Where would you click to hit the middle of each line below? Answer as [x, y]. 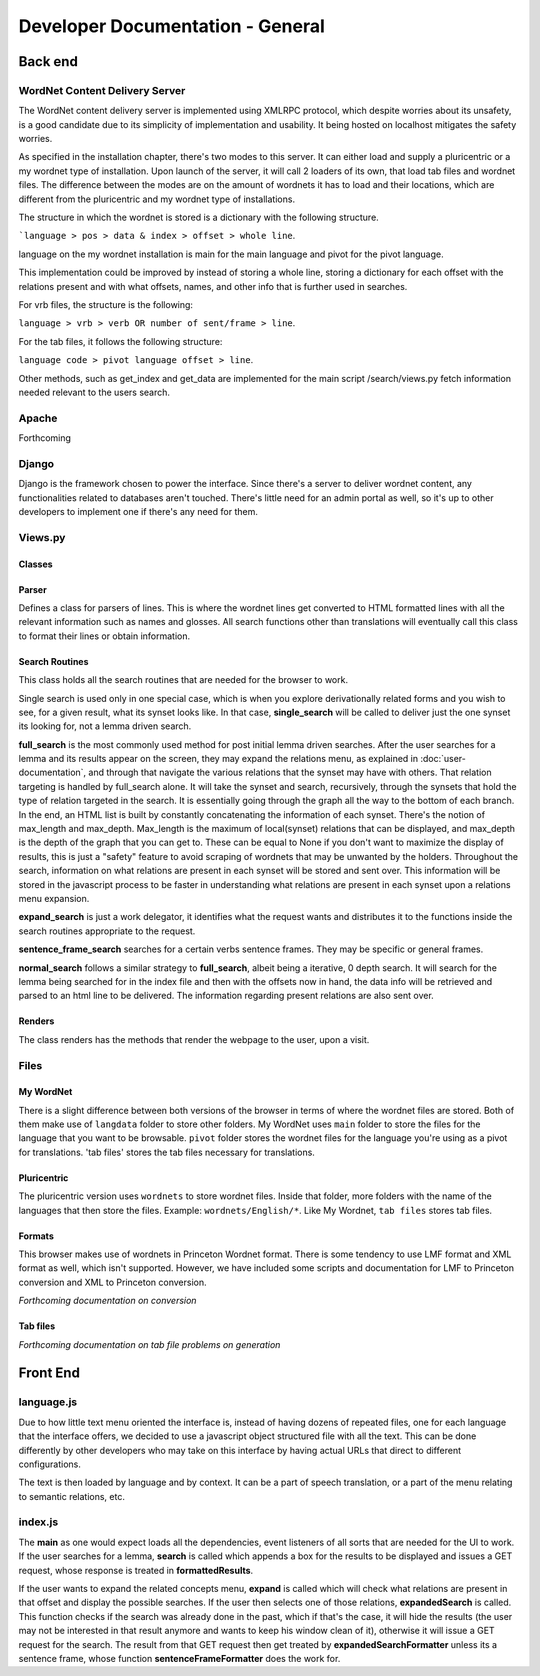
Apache [38, 418]
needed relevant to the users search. [94, 392]
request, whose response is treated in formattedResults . [136, 1570]
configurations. [50, 1464]
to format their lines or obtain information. [104, 636]
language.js [48, 1402]
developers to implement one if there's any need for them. [138, 512]
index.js [38, 1522]
